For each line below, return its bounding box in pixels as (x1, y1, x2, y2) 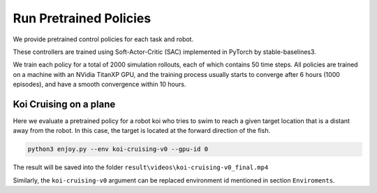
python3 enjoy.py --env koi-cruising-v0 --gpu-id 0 (27, 145, 209, 153)
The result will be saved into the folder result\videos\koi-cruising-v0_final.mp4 (13, 163, 269, 171)
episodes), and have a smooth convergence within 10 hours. (13, 80, 186, 89)
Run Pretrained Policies (13, 10, 151, 26)
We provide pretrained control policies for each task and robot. (13, 35, 194, 43)
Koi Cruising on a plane (13, 98, 116, 110)
